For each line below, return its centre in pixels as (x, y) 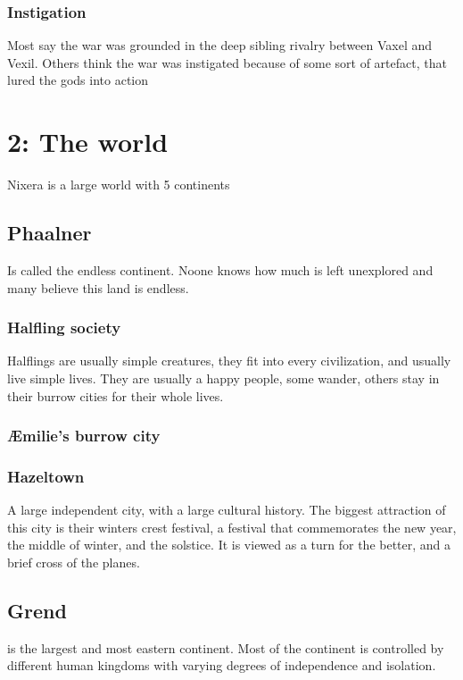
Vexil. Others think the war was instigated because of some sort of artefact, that (227, 62)
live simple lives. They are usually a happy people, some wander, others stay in (223, 378)
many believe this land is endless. (98, 287)
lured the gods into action (78, 80)
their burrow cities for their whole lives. (116, 395)
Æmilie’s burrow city (84, 436)
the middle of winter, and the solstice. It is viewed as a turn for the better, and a (229, 545)
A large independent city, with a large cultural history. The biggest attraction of (227, 510)
